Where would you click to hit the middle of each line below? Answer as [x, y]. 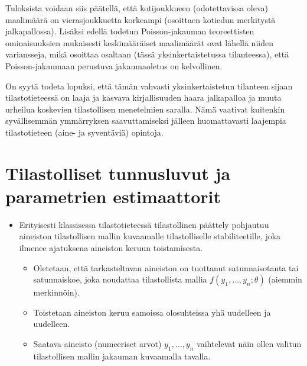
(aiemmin [285, 279]
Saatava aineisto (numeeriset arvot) [97, 343]
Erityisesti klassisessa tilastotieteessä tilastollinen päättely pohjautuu [144, 224]
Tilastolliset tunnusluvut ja [118, 173]
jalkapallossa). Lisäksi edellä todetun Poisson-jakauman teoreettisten [130, 31]
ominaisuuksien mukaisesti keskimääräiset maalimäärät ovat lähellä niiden [139, 42]
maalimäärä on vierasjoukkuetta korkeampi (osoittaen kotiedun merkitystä [141, 19]
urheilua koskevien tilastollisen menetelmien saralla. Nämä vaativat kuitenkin [145, 109]
